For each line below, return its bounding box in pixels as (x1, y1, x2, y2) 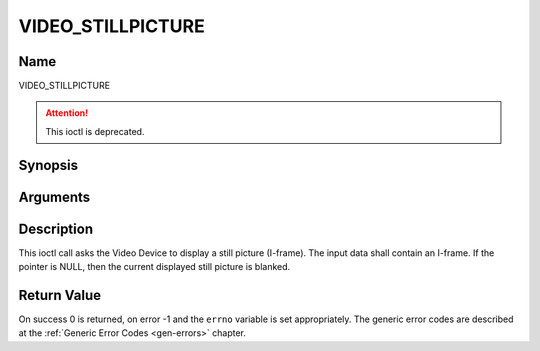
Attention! (45, 107, 89, 119)
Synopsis (18, 156, 79, 174)
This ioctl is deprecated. (45, 125, 145, 137)
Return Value (18, 286, 102, 304)
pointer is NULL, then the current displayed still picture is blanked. (18, 261, 291, 273)
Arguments (18, 188, 91, 205)
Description (18, 220, 94, 237)
